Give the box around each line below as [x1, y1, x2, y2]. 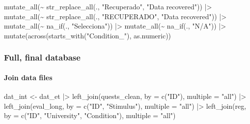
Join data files [4, 72, 53, 82]
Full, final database [4, 51, 81, 63]
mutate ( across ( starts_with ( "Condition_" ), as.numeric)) [4, 30, 171, 40]
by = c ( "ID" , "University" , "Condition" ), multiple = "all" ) [4, 110, 176, 121]
